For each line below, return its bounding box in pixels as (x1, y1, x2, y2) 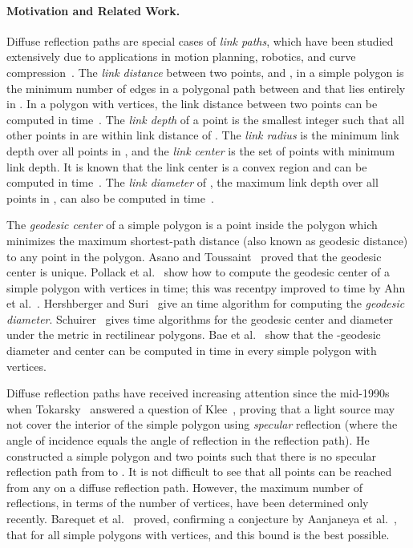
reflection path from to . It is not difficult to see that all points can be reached (6, 463, 392, 480)
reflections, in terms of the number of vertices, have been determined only (6, 494, 369, 511)
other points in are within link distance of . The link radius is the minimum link (6, 127, 400, 143)
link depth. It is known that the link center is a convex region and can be (6, 158, 367, 175)
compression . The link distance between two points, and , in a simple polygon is (6, 63, 404, 80)
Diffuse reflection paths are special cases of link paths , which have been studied (6, 32, 394, 49)
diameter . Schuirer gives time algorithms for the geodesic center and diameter (6, 310, 394, 327)
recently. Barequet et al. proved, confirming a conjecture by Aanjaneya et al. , (6, 510, 397, 527)
